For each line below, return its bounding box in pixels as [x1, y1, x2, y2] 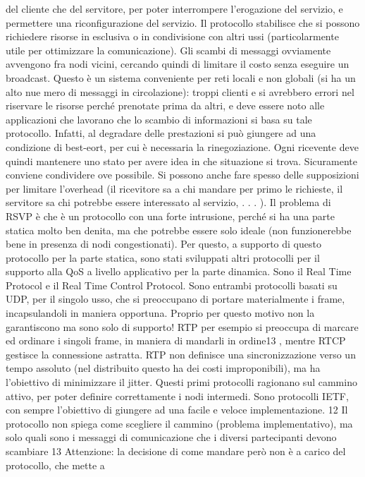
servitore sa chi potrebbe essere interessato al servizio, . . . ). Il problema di [6, 195, 331, 210]
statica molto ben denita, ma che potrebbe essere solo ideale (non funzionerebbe [6, 222, 352, 237]
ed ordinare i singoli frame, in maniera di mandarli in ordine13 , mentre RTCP [6, 333, 346, 348]
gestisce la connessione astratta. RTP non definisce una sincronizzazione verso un [6, 346, 356, 361]
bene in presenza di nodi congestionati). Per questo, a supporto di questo [6, 236, 321, 251]
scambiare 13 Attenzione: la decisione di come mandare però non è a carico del [6, 444, 346, 458]
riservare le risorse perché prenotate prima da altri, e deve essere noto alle [6, 98, 325, 113]
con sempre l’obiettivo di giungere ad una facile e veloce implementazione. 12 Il [6, 402, 348, 417]
